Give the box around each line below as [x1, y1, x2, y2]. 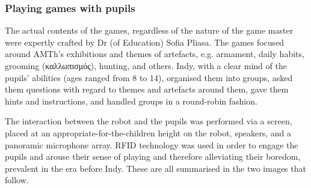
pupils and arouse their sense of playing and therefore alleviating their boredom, [5, 150, 301, 163]
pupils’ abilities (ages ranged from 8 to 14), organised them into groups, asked [5, 71, 293, 83]
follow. [5, 174, 29, 186]
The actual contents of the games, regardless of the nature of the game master [5, 24, 294, 37]
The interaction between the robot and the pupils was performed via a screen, [5, 115, 292, 127]
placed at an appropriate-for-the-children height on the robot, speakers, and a [5, 126, 292, 139]
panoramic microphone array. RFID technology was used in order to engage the [5, 138, 298, 151]
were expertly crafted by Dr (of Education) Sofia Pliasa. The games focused [5, 35, 285, 48]
